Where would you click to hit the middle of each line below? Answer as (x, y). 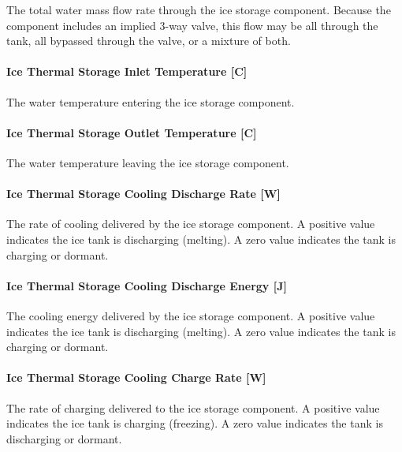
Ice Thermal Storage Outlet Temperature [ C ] (132, 132)
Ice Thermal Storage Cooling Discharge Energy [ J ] (147, 285)
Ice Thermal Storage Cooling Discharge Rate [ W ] (143, 194)
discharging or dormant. (64, 438)
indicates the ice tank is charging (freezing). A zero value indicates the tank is (195, 423)
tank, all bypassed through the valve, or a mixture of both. (149, 41)
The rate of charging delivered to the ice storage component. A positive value (193, 407)
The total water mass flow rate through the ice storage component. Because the (199, 9)
